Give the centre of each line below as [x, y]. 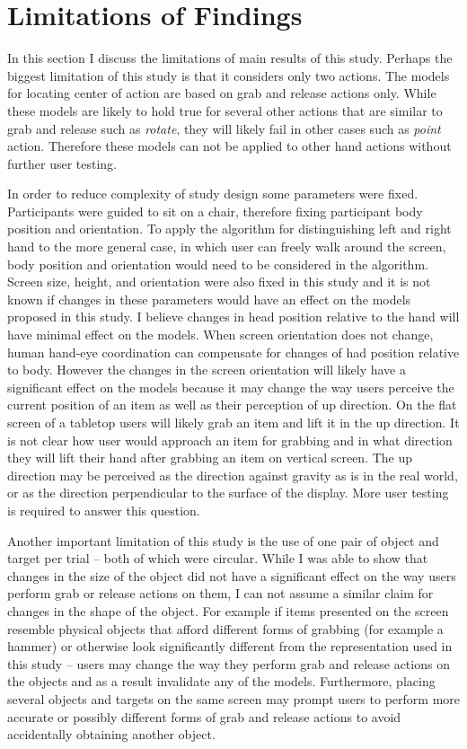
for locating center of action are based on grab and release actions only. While [222, 93]
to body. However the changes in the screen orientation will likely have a [207, 370]
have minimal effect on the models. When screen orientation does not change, [220, 335]
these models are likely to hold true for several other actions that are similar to [225, 110]
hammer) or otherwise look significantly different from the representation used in [230, 646]
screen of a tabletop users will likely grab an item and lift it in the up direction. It [233, 422]
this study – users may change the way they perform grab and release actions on [229, 663]
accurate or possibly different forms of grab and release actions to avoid [204, 716]
